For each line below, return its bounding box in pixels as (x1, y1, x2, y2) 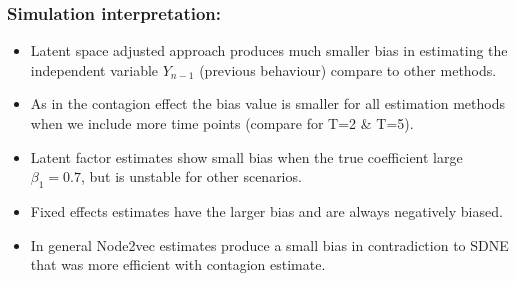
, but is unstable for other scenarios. (80, 166, 302, 187)
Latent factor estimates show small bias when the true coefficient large (30, 146, 463, 167)
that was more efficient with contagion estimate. (30, 254, 326, 275)
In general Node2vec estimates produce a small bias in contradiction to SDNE (30, 234, 509, 255)
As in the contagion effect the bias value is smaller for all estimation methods (30, 93, 505, 114)
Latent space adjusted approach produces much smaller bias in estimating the (30, 40, 508, 61)
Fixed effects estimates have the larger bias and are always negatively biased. (30, 200, 503, 221)
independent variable (30, 59, 159, 80)
